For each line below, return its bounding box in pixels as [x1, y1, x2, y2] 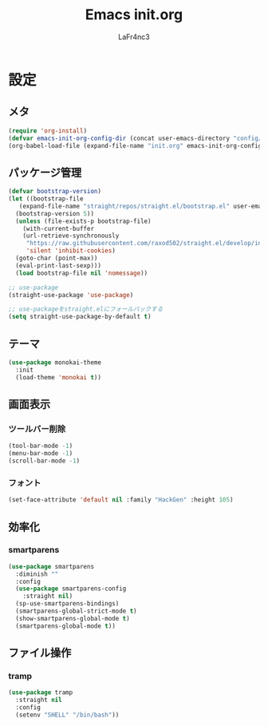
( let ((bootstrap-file [8, 195, 84, 203]
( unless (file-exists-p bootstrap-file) [15, 217, 152, 225]
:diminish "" [15, 569, 59, 578]
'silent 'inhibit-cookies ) [26, 247, 116, 255]
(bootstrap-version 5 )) [15, 209, 94, 217]
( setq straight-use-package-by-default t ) [8, 313, 152, 321]
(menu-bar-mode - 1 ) [8, 450, 73, 458]
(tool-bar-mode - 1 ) [8, 442, 73, 450]
